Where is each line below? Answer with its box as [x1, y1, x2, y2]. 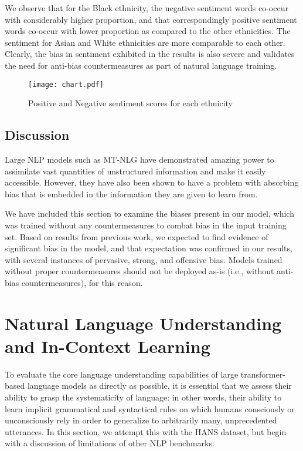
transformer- [240, 368, 285, 380]
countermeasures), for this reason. [21, 276, 143, 288]
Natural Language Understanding [5, 311, 282, 335]
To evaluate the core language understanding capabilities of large [5, 368, 239, 380]
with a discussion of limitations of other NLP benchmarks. [5, 437, 215, 449]
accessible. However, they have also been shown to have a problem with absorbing [5, 176, 299, 189]
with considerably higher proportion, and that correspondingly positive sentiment [5, 13, 297, 25]
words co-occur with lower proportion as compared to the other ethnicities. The [5, 25, 291, 37]
